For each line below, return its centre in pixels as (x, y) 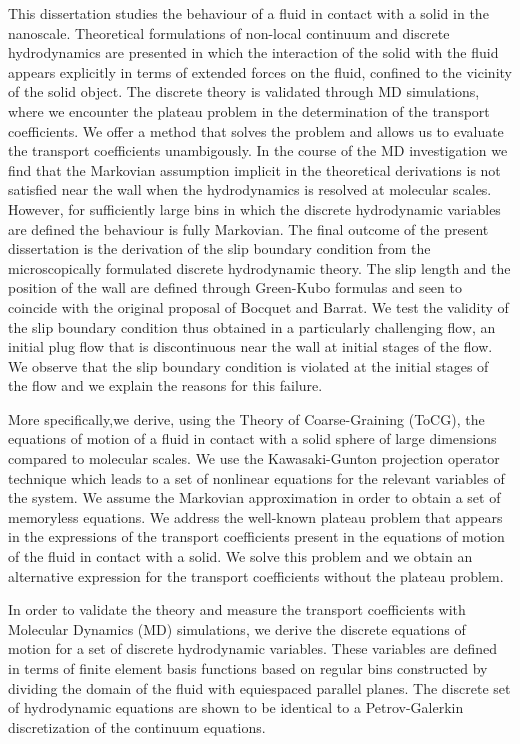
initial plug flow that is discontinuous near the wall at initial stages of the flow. (250, 346)
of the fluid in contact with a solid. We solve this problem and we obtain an (240, 556)
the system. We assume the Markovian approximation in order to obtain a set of (254, 497)
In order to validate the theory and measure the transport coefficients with (237, 609)
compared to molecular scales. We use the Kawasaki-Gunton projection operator (254, 458)
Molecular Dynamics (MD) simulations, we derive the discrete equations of (237, 628)
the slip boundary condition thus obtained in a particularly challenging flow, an (252, 326)
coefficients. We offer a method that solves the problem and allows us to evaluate (256, 130)
